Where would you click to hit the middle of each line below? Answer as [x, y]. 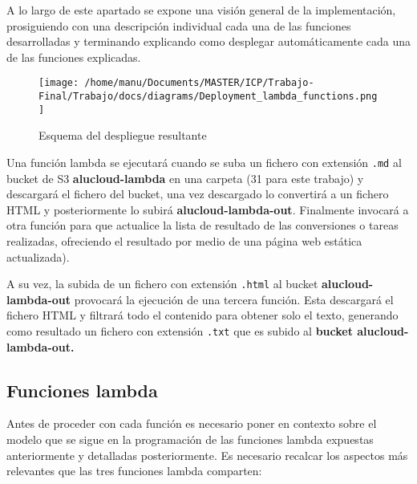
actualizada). [38, 256]
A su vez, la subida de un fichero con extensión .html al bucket [162, 284]
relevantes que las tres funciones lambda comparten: [134, 471]
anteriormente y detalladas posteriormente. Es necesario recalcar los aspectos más [207, 455]
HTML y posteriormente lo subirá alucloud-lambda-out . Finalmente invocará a [208, 209]
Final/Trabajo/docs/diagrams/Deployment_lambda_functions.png [208, 97]
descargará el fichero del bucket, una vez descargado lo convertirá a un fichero [198, 194]
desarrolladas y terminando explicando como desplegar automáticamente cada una [208, 41]
